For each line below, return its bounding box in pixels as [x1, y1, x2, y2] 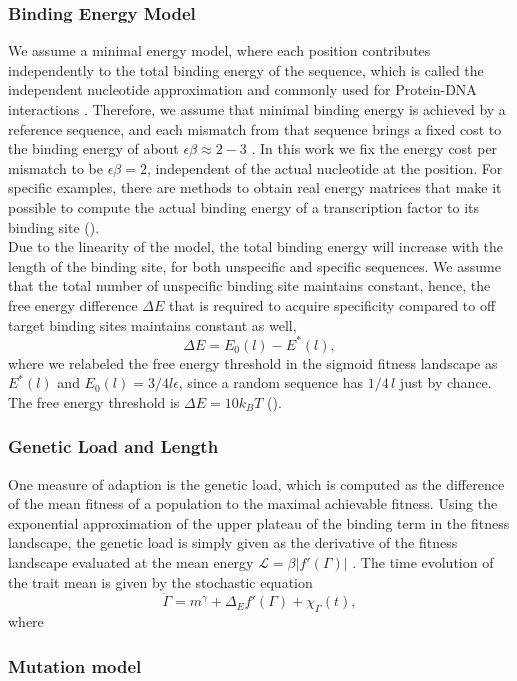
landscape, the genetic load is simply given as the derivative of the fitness [8, 532, 458, 553]
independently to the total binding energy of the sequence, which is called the [8, 59, 484, 80]
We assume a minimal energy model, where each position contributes [8, 40, 431, 61]
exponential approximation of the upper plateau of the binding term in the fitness [8, 512, 510, 533]
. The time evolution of [352, 552, 494, 572]
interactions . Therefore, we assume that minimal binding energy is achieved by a [8, 99, 506, 119]
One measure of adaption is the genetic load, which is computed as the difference [8, 473, 505, 494]
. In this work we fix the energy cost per [251, 138, 498, 159]
